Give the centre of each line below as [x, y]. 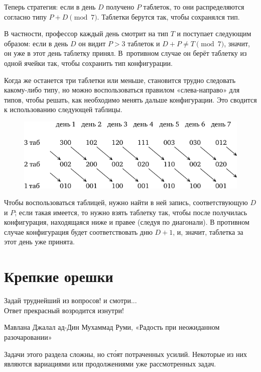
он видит [92, 43]
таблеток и [144, 43]
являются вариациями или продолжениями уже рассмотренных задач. [110, 364]
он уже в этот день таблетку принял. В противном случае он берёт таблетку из [125, 53]
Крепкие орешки [59, 276]
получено [120, 7]
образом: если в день [36, 43]
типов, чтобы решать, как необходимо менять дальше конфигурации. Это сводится [130, 99]
